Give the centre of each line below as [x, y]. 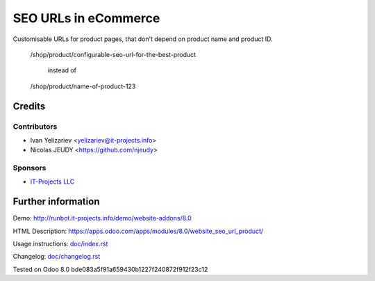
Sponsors [30, 168]
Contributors [35, 127]
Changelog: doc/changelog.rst [57, 257]
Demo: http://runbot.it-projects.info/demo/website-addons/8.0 [102, 218]
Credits [29, 106]
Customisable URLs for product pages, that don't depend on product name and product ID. [143, 39]
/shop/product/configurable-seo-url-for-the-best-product [113, 54]
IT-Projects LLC [52, 182]
